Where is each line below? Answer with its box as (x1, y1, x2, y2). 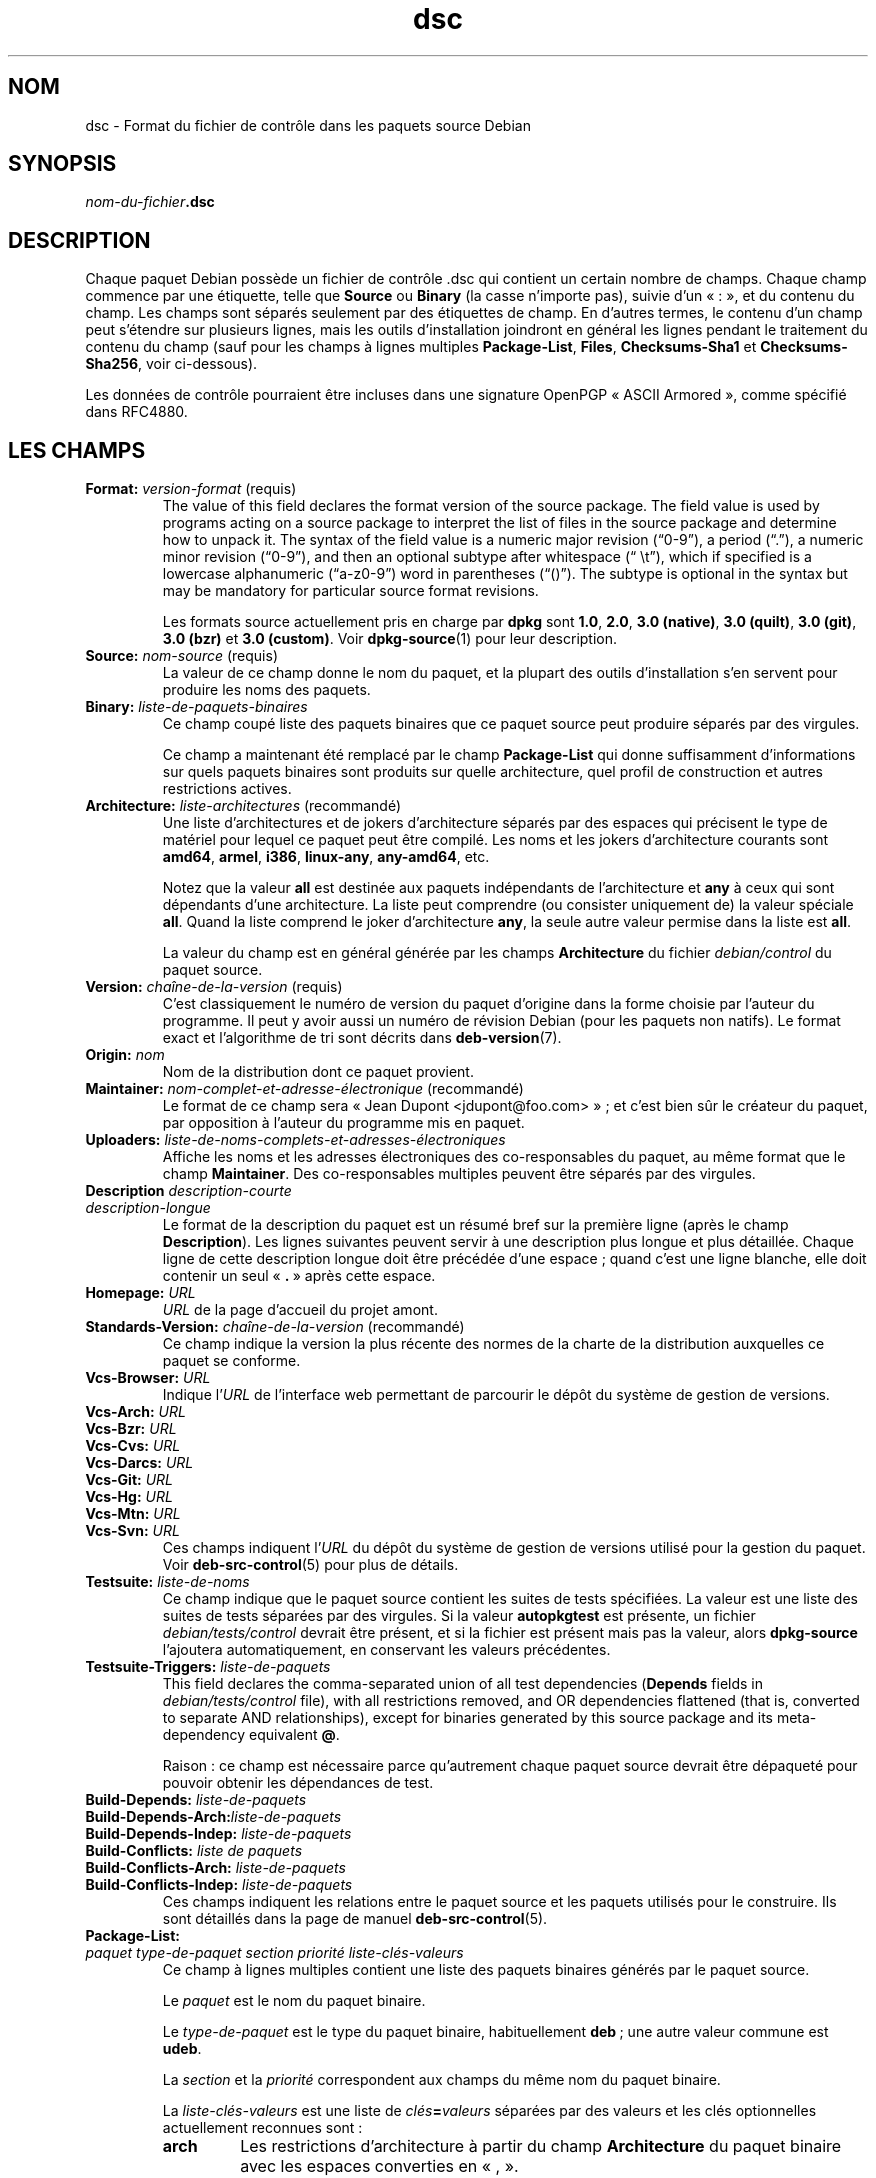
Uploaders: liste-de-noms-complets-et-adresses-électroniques (85, 1131, 506, 1149)
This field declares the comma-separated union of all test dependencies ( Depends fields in (162, 1675, 764, 1693)
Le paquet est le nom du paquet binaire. (162, 1992, 426, 2010)
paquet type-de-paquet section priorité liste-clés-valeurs (85, 1944, 464, 1962)
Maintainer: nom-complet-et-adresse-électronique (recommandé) (85, 1080, 524, 1098)
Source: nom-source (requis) (85, 647, 278, 665)
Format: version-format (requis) (85, 480, 297, 498)
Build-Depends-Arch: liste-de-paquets (85, 1808, 342, 1826)
